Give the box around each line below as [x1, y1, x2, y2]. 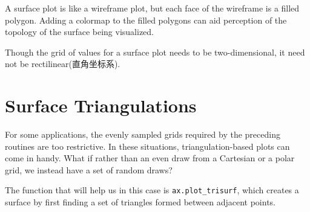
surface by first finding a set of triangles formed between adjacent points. [5, 196, 275, 208]
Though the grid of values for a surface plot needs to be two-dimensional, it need [5, 45, 305, 58]
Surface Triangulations [5, 93, 197, 118]
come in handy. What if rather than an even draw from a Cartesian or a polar [5, 152, 295, 164]
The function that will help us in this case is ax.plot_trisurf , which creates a [5, 184, 299, 196]
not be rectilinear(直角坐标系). [5, 57, 120, 70]
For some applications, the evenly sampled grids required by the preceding [5, 128, 280, 141]
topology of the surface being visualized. [5, 25, 154, 38]
